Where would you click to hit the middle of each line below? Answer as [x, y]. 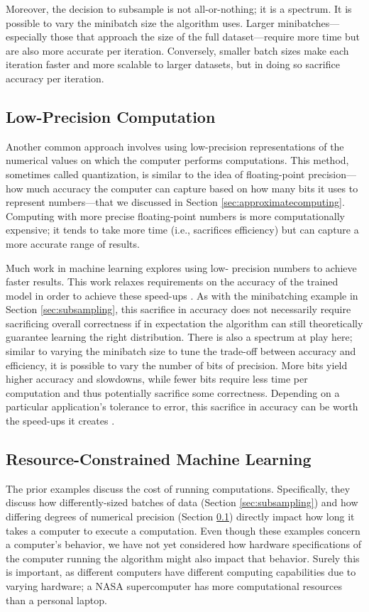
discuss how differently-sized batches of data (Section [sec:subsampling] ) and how [182, 502]
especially [27, 37]
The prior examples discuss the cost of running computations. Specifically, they [178, 488]
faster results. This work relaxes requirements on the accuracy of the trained [172, 282]
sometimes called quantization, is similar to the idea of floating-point [155, 174]
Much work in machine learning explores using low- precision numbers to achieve [181, 267]
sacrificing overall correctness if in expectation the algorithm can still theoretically [184, 323]
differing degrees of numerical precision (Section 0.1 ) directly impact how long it [180, 517]
